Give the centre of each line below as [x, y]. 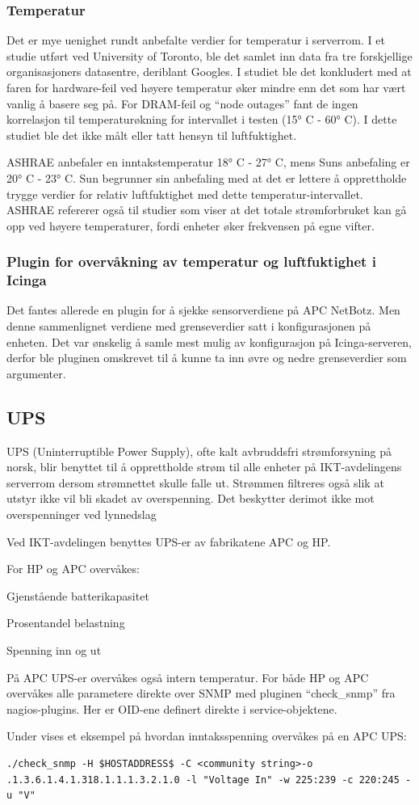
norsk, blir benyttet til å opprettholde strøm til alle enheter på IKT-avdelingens [204, 467]
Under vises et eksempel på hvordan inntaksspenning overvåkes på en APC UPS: [207, 736]
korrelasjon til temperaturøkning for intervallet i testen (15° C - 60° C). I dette [202, 119]
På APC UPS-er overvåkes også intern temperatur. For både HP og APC [188, 677]
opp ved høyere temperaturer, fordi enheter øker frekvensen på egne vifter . [191, 225]
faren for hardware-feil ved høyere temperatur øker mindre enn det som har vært [206, 87]
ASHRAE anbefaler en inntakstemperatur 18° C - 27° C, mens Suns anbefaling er [208, 162]
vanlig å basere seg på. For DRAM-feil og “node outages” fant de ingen [182, 103]
